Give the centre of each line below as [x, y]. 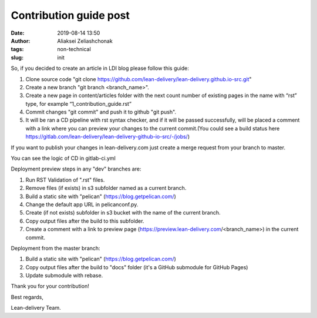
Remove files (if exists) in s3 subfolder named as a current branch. [106, 188]
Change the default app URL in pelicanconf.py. [82, 204]
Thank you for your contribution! [50, 286]
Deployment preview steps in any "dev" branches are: [76, 169]
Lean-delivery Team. [36, 308]
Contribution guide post [70, 15]
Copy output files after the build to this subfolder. [85, 221]
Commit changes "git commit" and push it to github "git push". [101, 112]
